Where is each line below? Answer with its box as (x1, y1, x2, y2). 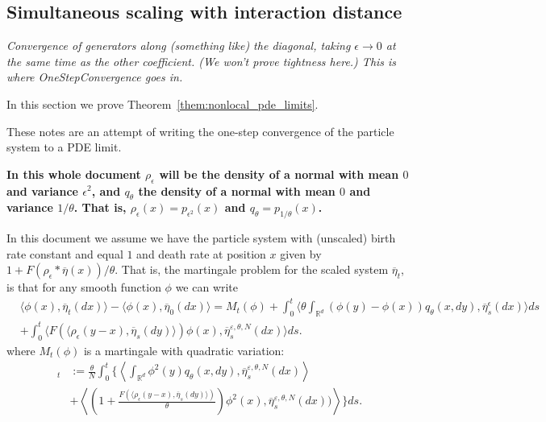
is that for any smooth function (6, 279, 161, 296)
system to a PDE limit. (6, 139, 122, 155)
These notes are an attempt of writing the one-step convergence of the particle (6, 122, 394, 139)
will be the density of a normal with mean (159, 165, 399, 182)
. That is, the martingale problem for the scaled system (115, 261, 389, 278)
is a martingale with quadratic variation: (83, 341, 285, 358)
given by (280, 245, 322, 262)
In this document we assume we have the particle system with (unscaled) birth (6, 230, 396, 246)
